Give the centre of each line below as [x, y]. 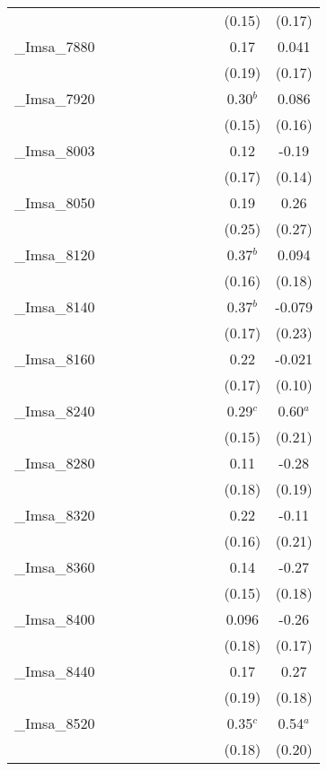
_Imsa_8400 [55, 619]
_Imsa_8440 [55, 671]
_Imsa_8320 [55, 515]
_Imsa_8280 [55, 463]
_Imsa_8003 [55, 150]
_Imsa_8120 [55, 254]
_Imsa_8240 [55, 411]
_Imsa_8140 [55, 307]
